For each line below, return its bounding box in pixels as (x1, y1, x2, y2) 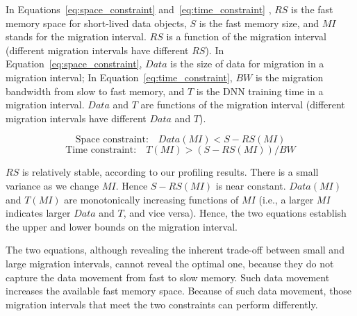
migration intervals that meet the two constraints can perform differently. (6, 297, 318, 311)
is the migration (255, 69, 324, 84)
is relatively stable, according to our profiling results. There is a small (22, 165, 319, 179)
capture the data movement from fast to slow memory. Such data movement (6, 269, 330, 284)
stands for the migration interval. (6, 29, 147, 44)
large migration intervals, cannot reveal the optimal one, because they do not (6, 256, 334, 270)
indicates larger (6, 206, 71, 220)
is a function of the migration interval (166, 29, 326, 44)
